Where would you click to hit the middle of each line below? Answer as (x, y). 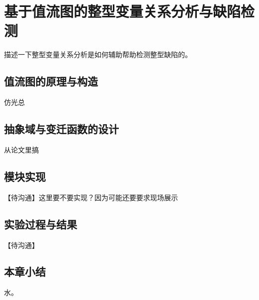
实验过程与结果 (41, 224)
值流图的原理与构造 (51, 81)
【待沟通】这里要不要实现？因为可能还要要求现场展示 (91, 197)
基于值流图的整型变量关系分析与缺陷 (123, 11)
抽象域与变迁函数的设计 (61, 129)
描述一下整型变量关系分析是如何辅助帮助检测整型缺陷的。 (98, 54)
